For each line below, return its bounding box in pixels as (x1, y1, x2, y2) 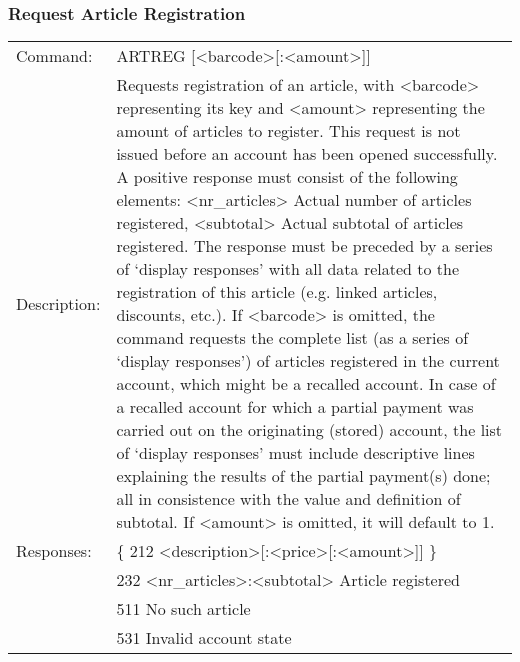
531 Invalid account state (116, 626, 292, 650)
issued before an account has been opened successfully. (116, 142, 498, 166)
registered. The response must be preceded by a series (116, 234, 493, 258)
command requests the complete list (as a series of (116, 326, 469, 350)
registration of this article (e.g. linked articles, (116, 280, 438, 304)
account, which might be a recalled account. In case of (116, 372, 496, 396)
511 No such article (116, 597, 251, 621)
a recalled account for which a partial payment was (116, 395, 474, 419)
